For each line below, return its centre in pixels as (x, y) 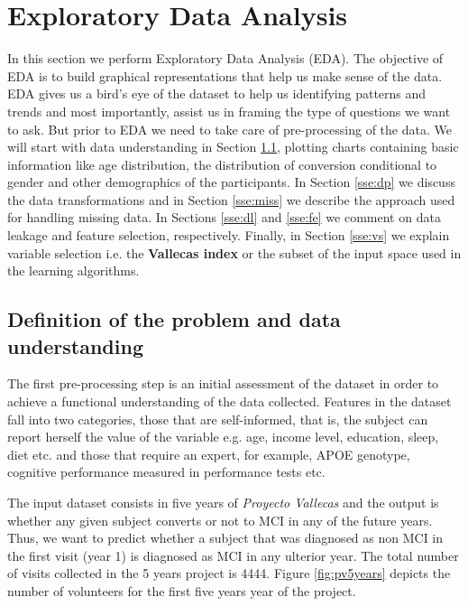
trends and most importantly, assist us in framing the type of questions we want (229, 111)
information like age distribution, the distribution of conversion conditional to (222, 164)
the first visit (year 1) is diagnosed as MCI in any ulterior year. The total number (233, 555)
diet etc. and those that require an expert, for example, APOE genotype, (209, 454)
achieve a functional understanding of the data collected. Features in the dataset (229, 401)
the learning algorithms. (73, 270)
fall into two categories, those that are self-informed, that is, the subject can (218, 419)
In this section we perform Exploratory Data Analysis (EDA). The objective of (225, 58)
